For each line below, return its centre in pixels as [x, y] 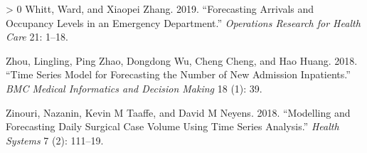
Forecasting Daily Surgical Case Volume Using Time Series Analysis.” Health [172, 126]
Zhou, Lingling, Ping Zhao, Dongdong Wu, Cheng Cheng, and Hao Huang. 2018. [182, 60]
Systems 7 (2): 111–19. [55, 140]
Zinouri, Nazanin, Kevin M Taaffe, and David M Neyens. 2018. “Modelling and [178, 112]
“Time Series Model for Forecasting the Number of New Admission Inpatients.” [178, 74]
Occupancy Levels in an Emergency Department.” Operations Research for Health [183, 22]
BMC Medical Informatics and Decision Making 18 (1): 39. [134, 88]
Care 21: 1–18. [37, 37]
